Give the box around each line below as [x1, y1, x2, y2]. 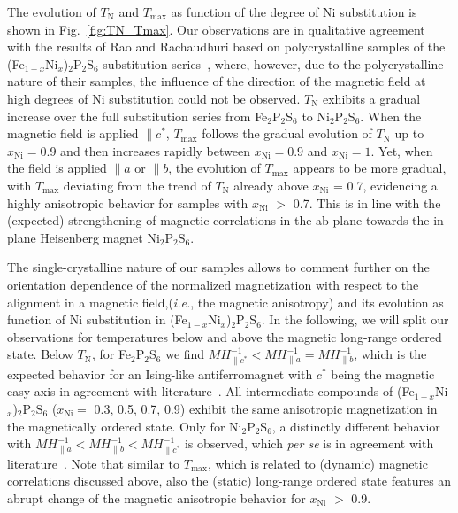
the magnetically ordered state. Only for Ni [7, 416, 242, 435]
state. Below [7, 345, 73, 363]
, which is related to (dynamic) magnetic [207, 454, 428, 472]
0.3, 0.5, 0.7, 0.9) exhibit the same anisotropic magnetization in [94, 400, 438, 418]
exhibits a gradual [323, 89, 421, 107]
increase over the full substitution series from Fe [7, 106, 268, 125]
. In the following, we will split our [261, 310, 449, 329]
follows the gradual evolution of [202, 124, 372, 143]
